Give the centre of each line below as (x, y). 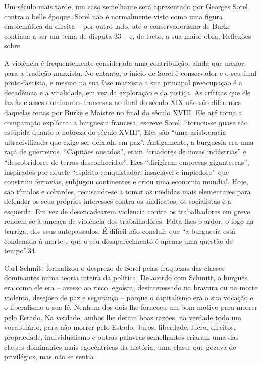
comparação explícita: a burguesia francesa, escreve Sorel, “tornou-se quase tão (126, 122)
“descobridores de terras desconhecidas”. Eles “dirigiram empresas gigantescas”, (127, 161)
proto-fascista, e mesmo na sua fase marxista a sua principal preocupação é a (123, 83)
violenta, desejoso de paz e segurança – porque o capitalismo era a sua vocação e (129, 297)
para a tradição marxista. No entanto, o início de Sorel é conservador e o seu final (130, 72)
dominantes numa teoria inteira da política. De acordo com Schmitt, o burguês (126, 277)
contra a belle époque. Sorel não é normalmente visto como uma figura (114, 16)
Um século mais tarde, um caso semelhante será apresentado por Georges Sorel (126, 6)
